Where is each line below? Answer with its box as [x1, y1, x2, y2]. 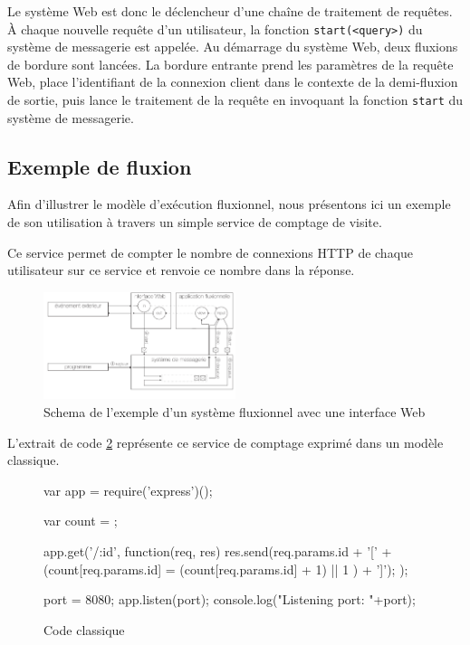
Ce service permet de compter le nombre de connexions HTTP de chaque [7, 242, 414, 261]
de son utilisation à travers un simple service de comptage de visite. [7, 213, 382, 232]
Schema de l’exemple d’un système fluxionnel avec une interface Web [43, 402, 426, 421]
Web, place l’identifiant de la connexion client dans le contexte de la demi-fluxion [7, 72, 458, 91]
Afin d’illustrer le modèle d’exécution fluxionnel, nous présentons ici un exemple [7, 194, 451, 213]
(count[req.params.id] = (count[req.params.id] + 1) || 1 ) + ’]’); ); [43, 559, 408, 578]
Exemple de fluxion [7, 152, 192, 180]
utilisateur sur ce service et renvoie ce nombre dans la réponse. [7, 261, 355, 280]
